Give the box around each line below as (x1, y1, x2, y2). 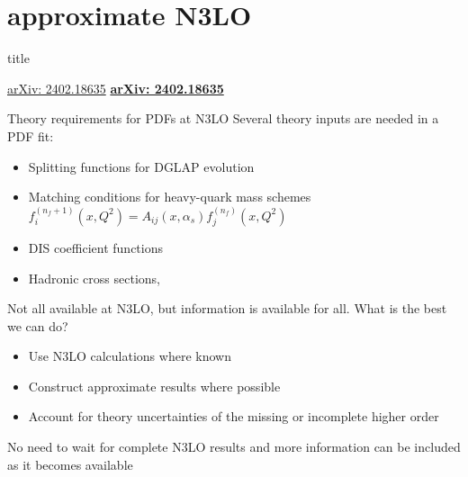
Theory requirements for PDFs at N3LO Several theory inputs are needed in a (7, 109, 439, 128)
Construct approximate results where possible (28, 376, 281, 395)
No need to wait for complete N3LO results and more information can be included (7, 437, 461, 456)
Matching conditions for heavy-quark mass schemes (28, 187, 311, 206)
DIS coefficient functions (28, 238, 164, 256)
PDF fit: (7, 126, 54, 145)
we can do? (7, 316, 68, 335)
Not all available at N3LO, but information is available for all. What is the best (7, 299, 447, 318)
